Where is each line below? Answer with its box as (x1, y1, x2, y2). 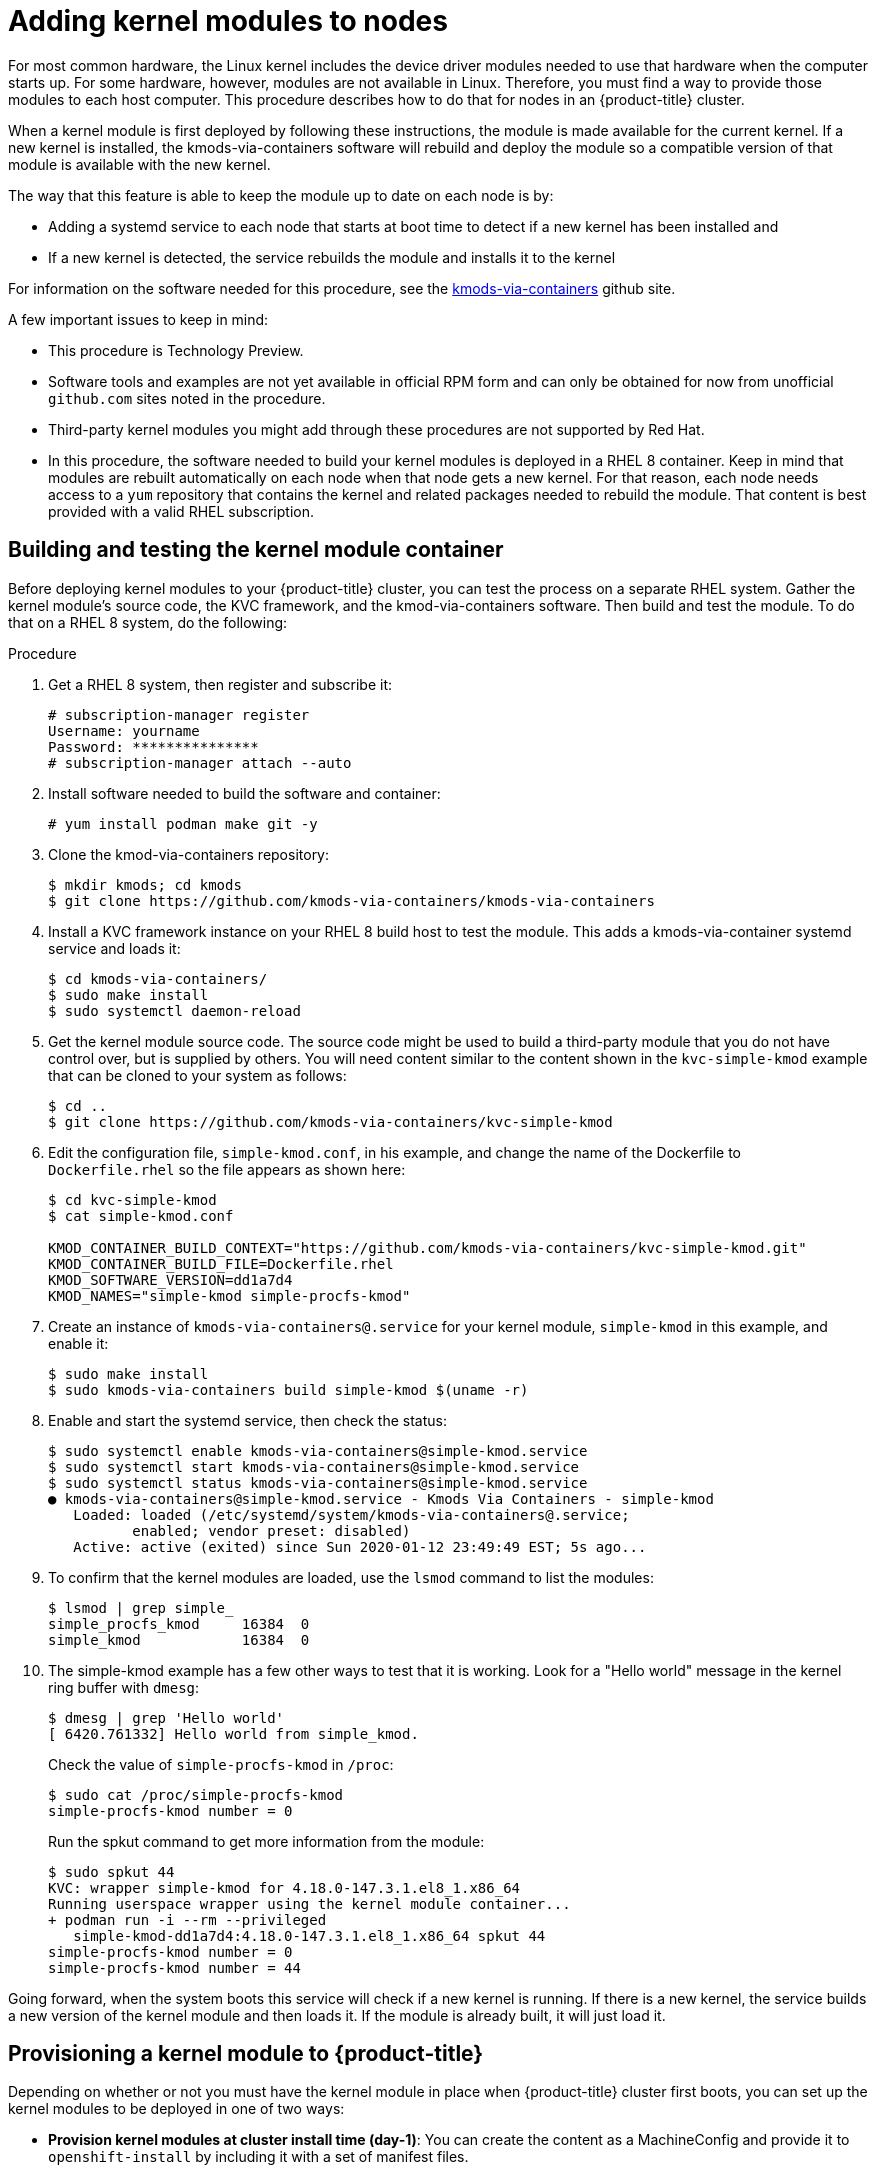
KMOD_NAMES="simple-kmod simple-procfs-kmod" (48, 1287, 411, 1304)
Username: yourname (48, 722, 200, 739)
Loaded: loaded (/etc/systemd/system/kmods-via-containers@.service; (73, 1506, 630, 1523)
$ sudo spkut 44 (48, 1863, 175, 1880)
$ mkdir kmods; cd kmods (48, 876, 242, 893)
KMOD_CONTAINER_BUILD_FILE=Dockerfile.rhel (48, 1255, 394, 1272)
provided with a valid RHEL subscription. (48, 502, 314, 520)
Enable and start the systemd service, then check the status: (48, 1411, 447, 1429)
